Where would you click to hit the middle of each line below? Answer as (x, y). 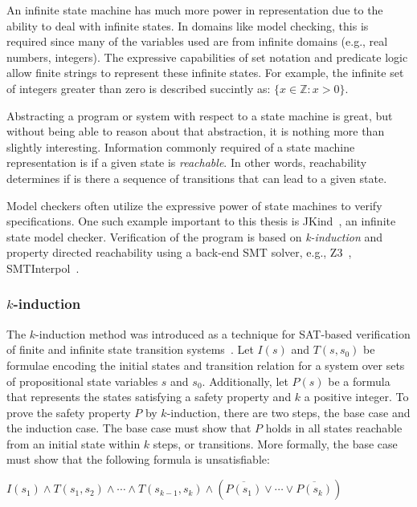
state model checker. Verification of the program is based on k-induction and (195, 236)
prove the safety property (69, 412)
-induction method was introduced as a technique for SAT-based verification (223, 333)
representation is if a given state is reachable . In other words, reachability (187, 162)
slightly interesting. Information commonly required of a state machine (181, 146)
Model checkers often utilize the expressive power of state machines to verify (194, 205)
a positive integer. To (356, 397)
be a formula (359, 381)
